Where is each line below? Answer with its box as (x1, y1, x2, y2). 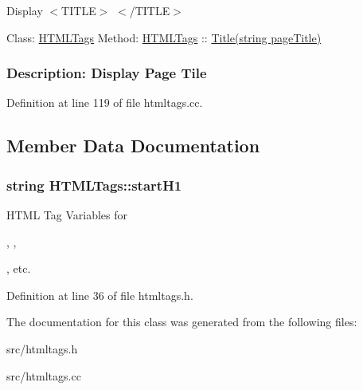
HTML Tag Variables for (6, 207, 128, 223)
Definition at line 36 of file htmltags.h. (6, 286, 193, 303)
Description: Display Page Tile (6, 63, 207, 83)
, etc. (6, 260, 31, 277)
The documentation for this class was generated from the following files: (6, 313, 357, 330)
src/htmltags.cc (6, 367, 81, 384)
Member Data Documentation (6, 133, 260, 158)
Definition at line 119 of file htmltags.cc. (6, 94, 203, 111)
